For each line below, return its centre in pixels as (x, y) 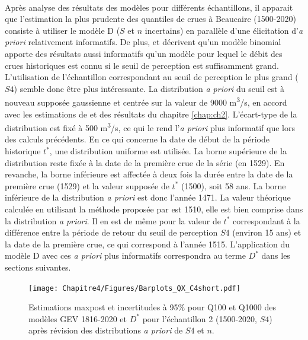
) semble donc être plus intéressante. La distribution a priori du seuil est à (149, 88)
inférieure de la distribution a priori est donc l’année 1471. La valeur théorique (148, 197)
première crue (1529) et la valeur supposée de (87, 185)
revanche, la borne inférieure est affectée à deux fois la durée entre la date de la (149, 174)
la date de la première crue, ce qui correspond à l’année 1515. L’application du (147, 244)
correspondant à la (266, 220)
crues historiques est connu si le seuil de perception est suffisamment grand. (142, 65)
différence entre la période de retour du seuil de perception (111, 232)
